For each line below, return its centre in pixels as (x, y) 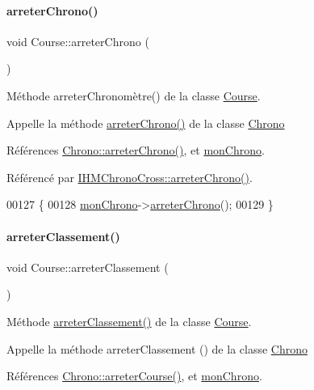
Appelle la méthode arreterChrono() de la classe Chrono (146, 123)
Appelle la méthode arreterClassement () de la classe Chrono (157, 348)
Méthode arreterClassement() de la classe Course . (129, 321)
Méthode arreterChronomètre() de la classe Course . (134, 95)
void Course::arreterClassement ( (88, 267)
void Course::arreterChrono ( (78, 41)
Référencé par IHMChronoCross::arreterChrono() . (130, 177)
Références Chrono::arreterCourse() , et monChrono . (134, 376)
